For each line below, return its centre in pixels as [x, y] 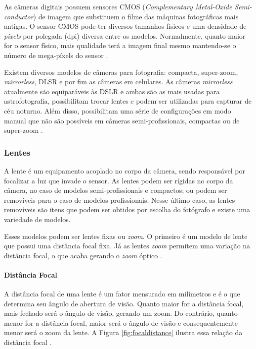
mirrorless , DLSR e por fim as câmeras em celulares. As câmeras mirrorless [118, 82]
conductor [19, 16]
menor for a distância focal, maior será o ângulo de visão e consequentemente [121, 322]
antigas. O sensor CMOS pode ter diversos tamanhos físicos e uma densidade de [125, 26]
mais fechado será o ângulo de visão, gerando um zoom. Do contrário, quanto [121, 313]
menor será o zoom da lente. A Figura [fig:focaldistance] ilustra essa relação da [123, 332]
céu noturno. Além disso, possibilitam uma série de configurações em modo [118, 110]
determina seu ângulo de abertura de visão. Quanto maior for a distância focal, [124, 303]
